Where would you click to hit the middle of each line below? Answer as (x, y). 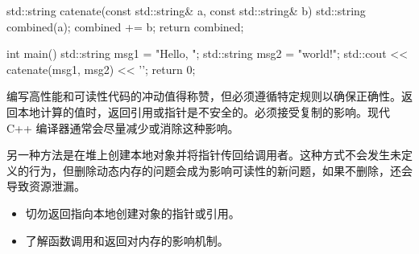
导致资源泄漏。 (46, 186)
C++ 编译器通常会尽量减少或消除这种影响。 (123, 127)
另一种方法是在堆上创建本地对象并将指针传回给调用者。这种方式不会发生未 (204, 155)
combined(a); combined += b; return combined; (125, 26)
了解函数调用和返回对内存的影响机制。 (127, 240)
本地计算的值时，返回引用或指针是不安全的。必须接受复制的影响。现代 (203, 111)
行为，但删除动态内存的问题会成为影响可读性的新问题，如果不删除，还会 (220, 170)
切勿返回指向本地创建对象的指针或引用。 (133, 213)
